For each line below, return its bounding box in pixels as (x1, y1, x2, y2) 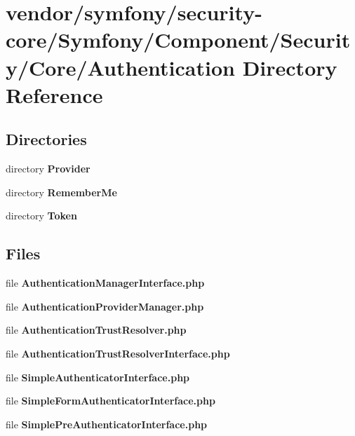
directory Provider (6, 161, 91, 176)
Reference (6, 80, 103, 109)
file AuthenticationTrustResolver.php (6, 322, 187, 337)
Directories (6, 128, 87, 150)
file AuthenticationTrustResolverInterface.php (6, 346, 230, 360)
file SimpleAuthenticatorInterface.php (6, 369, 190, 384)
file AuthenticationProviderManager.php (6, 299, 204, 313)
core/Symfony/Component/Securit (6, 25, 351, 54)
